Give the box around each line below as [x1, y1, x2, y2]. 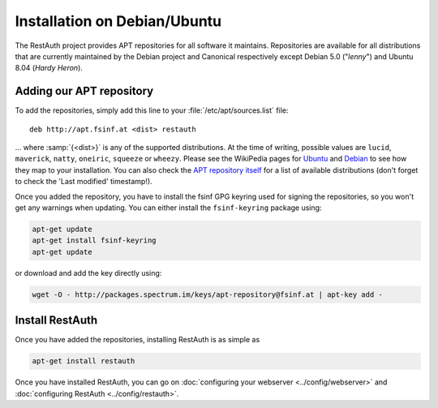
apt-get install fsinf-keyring [32, 236, 157, 245]
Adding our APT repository [15, 84, 154, 98]
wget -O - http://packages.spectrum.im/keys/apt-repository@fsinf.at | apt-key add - [32, 290, 383, 299]
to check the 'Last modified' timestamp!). [15, 177, 153, 187]
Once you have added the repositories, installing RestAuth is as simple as [15, 335, 260, 345]
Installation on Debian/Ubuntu [15, 12, 222, 30]
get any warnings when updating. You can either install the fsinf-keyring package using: [15, 203, 322, 213]
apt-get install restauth [32, 357, 135, 366]
